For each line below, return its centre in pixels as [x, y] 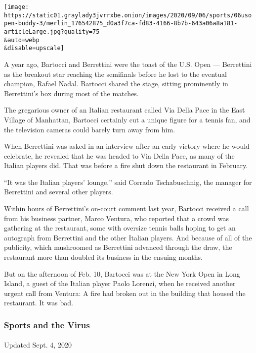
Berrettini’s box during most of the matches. [71, 93]
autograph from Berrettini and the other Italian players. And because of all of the [128, 237]
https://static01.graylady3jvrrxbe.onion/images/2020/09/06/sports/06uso [128, 15]
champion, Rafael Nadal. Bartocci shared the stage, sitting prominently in [116, 84]
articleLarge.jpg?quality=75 [52, 31]
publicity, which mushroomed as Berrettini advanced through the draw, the [118, 247]
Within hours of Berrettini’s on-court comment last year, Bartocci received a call [127, 208]
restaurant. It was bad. [39, 303]
